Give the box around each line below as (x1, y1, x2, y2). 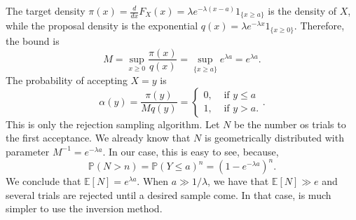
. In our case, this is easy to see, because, (102, 144, 279, 158)
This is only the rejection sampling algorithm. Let (6, 116, 220, 131)
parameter (6, 144, 50, 158)
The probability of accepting (6, 73, 128, 88)
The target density (6, 4, 85, 18)
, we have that (207, 174, 269, 188)
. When (137, 174, 169, 188)
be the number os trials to (233, 116, 346, 131)
